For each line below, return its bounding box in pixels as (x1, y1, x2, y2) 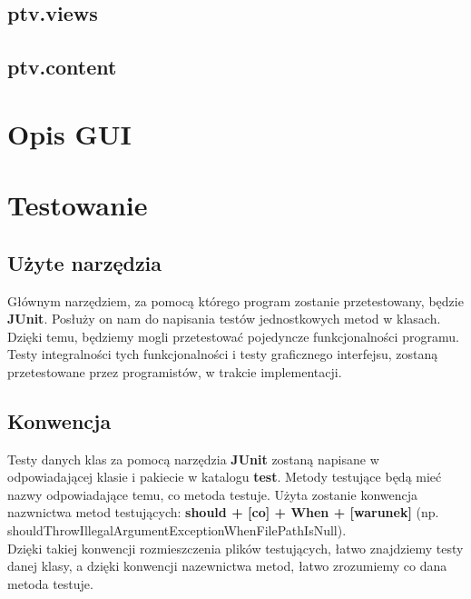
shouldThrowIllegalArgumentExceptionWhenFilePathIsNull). (7, 521, 347, 540)
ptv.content (7, 53, 117, 81)
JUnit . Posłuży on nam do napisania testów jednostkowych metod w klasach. (7, 309, 441, 328)
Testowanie (7, 186, 148, 224)
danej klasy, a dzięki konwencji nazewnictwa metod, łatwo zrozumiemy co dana (7, 556, 447, 575)
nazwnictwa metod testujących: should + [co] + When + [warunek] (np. (7, 503, 439, 522)
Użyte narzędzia (7, 248, 162, 276)
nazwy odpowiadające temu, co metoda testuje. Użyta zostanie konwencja (7, 484, 418, 504)
